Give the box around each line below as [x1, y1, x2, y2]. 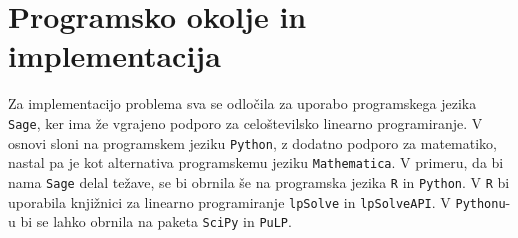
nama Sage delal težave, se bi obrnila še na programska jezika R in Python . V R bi [8, 171, 510, 192]
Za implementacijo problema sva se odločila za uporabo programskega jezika [8, 93, 477, 114]
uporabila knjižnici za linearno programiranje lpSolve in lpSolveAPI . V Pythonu [8, 191, 506, 212]
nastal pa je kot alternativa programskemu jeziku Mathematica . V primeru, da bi [8, 152, 504, 173]
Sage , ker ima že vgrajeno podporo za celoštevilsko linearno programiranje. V [8, 112, 483, 133]
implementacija [8, 35, 221, 76]
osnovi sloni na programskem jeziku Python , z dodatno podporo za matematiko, [8, 132, 497, 153]
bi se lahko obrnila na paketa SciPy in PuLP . [20, 211, 292, 232]
